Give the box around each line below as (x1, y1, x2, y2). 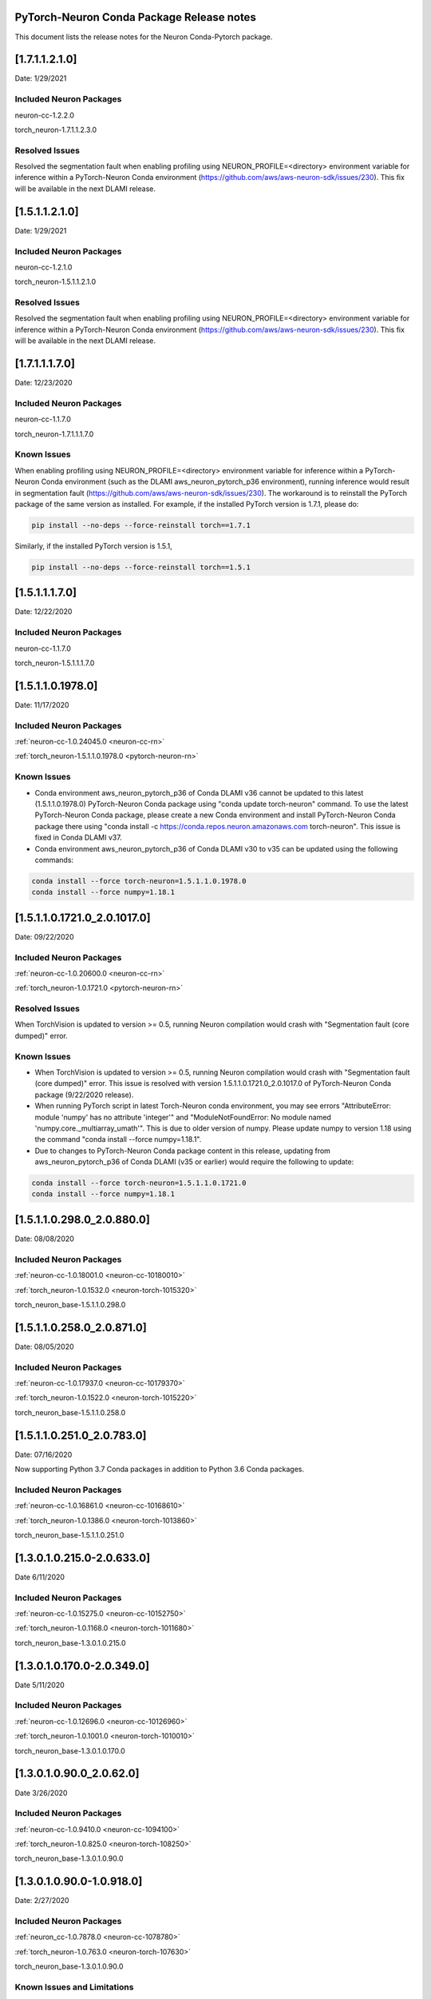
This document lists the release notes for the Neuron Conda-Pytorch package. (14, 32, 273, 42)
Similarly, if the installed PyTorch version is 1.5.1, (14, 541, 172, 551)
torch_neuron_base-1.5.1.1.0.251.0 (14, 1530, 125, 1539)
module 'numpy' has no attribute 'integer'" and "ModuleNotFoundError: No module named (34, 1112, 331, 1122)
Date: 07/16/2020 (14, 1450, 73, 1459)
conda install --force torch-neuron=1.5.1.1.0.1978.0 (31, 876, 247, 885)
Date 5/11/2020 (14, 1680, 65, 1690)
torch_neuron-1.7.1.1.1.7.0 (14, 429, 94, 439)
